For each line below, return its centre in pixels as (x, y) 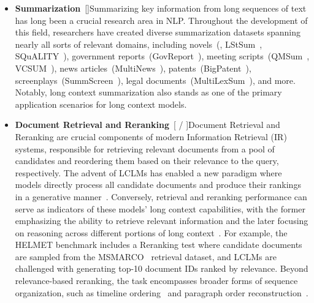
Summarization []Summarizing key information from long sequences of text (161, 8)
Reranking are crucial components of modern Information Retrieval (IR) (151, 136)
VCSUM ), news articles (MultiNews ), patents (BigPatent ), (133, 68)
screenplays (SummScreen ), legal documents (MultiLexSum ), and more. (155, 80)
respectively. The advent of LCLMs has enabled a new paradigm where (148, 172)
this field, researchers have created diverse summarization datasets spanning (158, 32)
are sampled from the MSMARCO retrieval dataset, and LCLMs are (146, 256)
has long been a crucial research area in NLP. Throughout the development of (161, 20)
